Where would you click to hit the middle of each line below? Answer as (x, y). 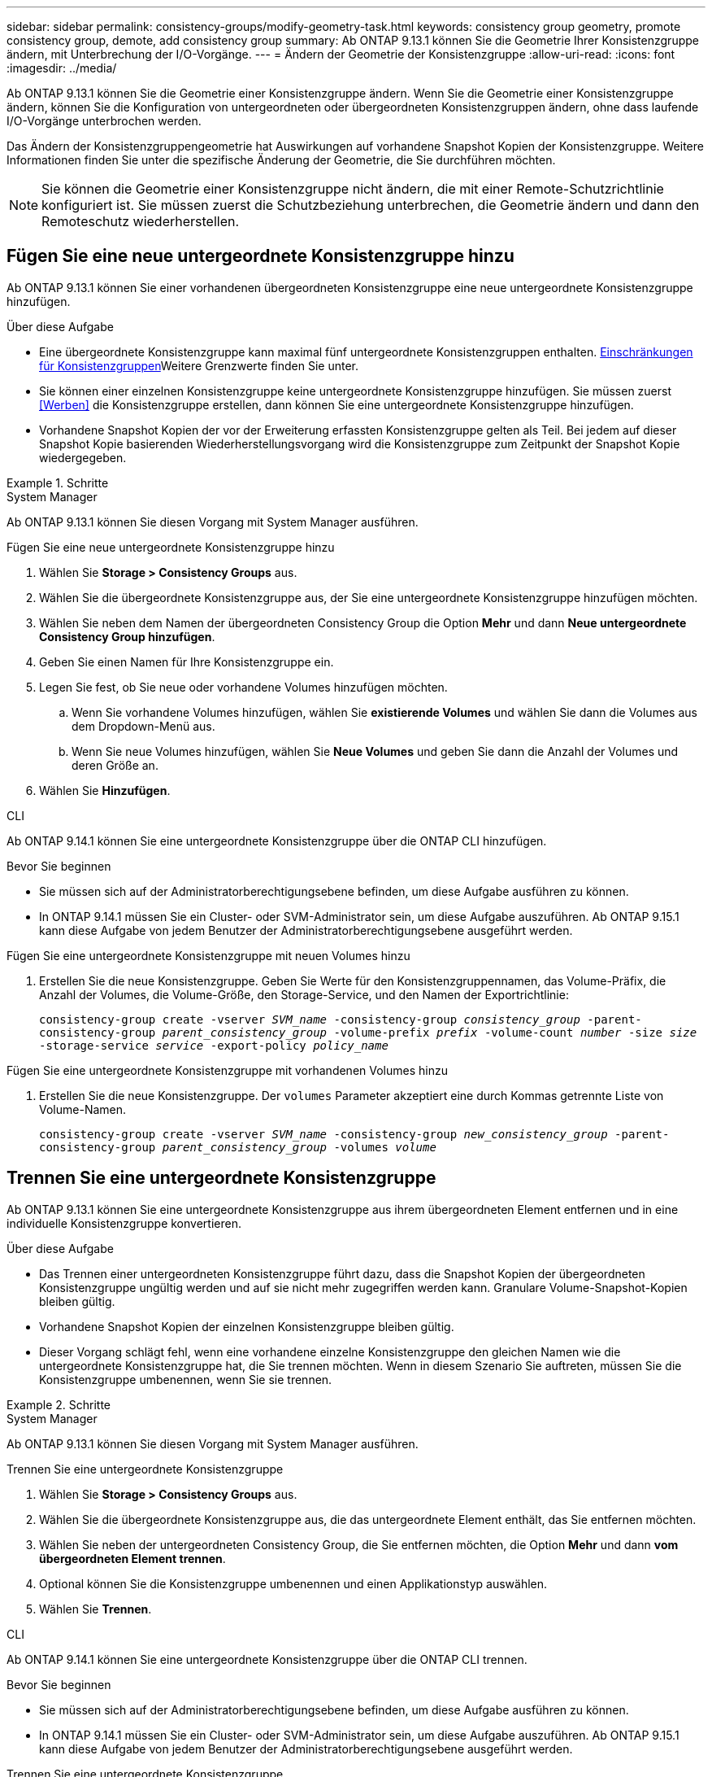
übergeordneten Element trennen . (132, 1558)
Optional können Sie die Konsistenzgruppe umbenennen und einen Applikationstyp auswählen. (293, 1583)
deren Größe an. (115, 765)
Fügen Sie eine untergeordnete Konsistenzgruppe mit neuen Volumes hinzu (208, 955)
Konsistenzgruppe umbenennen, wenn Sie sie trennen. (186, 1379)
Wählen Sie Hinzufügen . (105, 790)
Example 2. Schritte (59, 1404)
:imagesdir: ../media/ (62, 68)
